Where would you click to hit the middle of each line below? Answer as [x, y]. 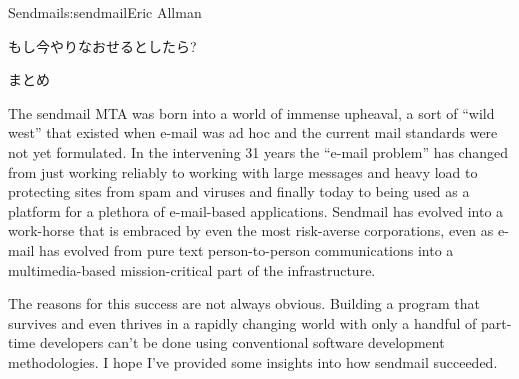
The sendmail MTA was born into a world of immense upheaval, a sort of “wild [251, 112]
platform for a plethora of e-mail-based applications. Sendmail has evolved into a [256, 210]
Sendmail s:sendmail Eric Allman [105, 12]
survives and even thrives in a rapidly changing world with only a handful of [242, 322]
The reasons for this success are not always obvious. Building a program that [244, 303]
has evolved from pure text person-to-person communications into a [246, 249]
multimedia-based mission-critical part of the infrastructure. [192, 269]
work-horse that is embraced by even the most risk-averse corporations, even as [251, 230]
